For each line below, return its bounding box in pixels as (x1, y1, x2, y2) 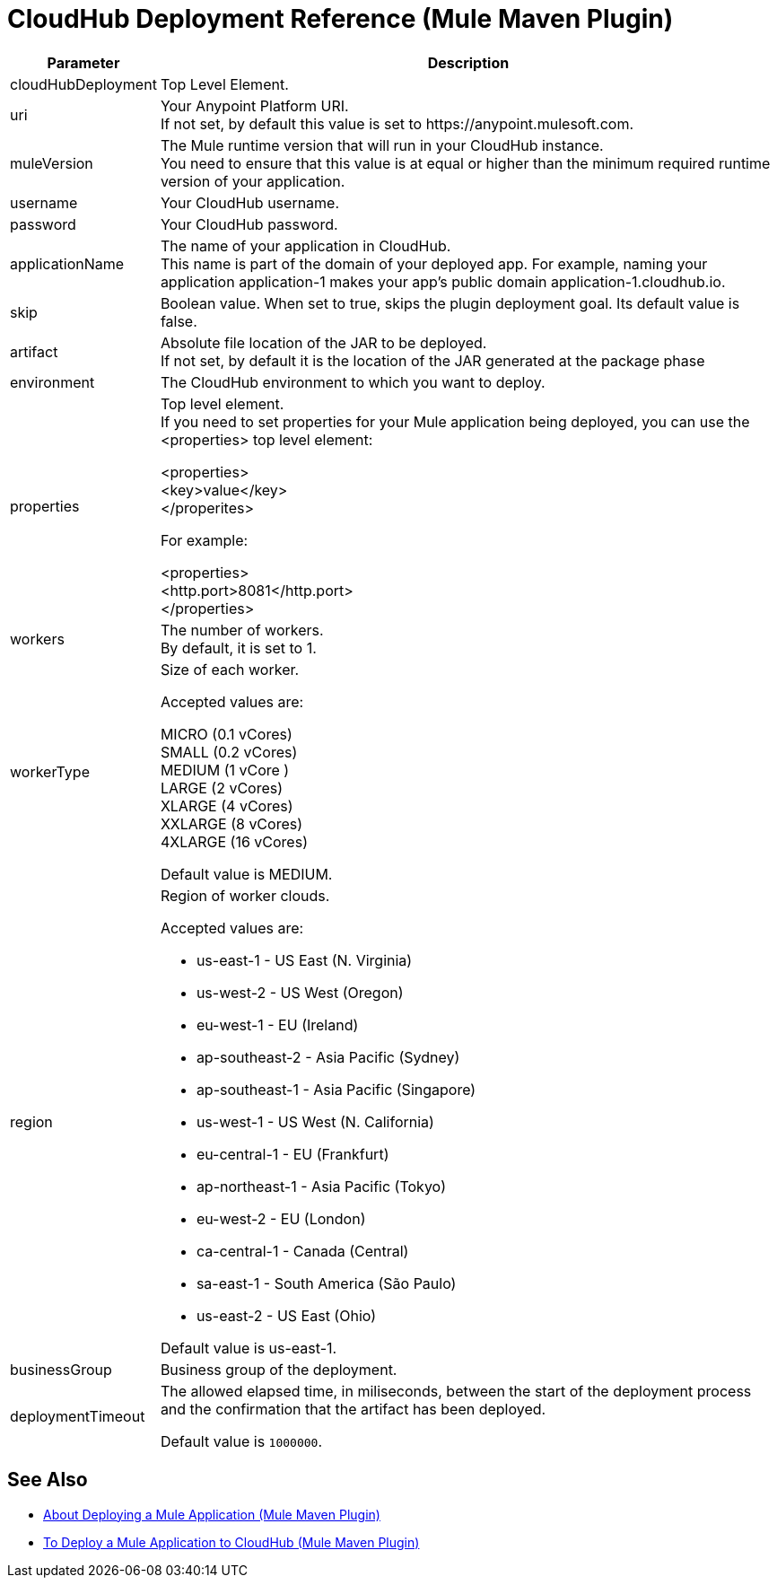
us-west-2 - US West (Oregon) (196, 983, 404, 1002)
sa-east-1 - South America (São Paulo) (196, 1274, 457, 1292)
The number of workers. (160, 620, 324, 639)
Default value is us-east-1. (160, 1338, 337, 1357)
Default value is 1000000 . (160, 1432, 322, 1450)
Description (427, 53, 510, 72)
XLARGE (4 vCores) (160, 796, 293, 815)
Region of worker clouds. (160, 886, 330, 905)
